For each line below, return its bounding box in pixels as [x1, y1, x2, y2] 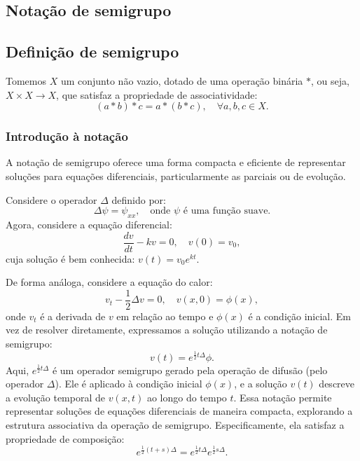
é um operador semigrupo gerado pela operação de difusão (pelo [52, 362, 328, 377]
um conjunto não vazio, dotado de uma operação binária [60, 73, 303, 88]
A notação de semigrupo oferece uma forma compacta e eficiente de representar [6, 155, 346, 170]
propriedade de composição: [6, 431, 125, 446]
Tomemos [6, 73, 47, 88]
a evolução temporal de [6, 390, 105, 404]
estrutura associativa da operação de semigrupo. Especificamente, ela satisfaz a [6, 417, 345, 432]
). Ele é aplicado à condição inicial [55, 376, 202, 391]
